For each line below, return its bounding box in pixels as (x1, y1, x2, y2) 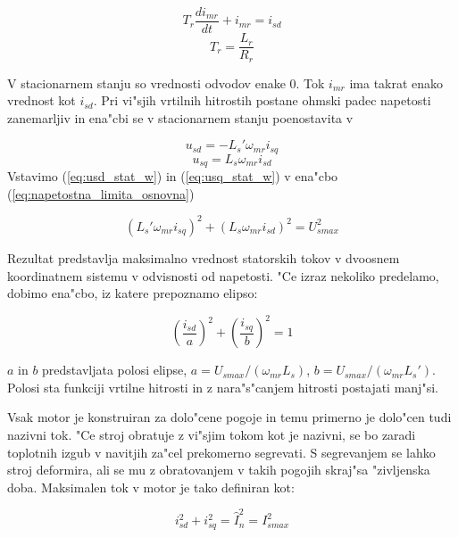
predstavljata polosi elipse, (42, 360, 187, 379)
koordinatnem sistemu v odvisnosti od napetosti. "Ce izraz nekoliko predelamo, (7, 266, 439, 285)
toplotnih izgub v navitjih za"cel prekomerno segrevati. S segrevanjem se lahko (7, 442, 436, 461)
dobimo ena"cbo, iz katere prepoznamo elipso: (7, 284, 258, 302)
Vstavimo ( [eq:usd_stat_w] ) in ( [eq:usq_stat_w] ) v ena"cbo (7, 167, 338, 186)
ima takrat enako (349, 73, 444, 92)
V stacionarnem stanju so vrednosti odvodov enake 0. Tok (7, 73, 325, 92)
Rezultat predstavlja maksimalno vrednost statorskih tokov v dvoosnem (7, 248, 400, 267)
